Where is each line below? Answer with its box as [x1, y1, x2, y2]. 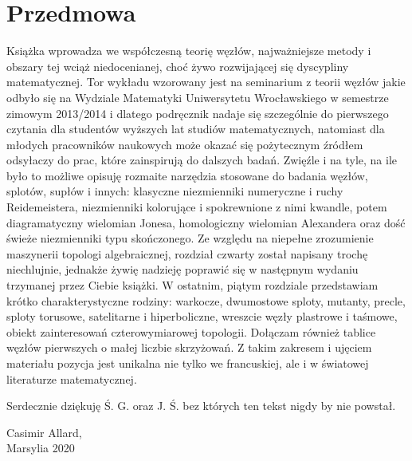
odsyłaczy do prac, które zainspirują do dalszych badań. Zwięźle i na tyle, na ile [6, 152, 397, 168]
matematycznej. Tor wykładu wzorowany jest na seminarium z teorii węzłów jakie [6, 73, 406, 90]
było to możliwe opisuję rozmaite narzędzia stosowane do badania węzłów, [6, 167, 368, 183]
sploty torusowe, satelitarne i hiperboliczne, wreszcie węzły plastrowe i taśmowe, [6, 308, 398, 325]
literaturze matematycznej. [6, 370, 137, 387]
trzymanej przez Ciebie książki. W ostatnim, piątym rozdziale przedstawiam [6, 277, 379, 294]
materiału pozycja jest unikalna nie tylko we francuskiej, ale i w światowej [6, 355, 369, 371]
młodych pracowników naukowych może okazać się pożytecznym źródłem [6, 136, 363, 152]
